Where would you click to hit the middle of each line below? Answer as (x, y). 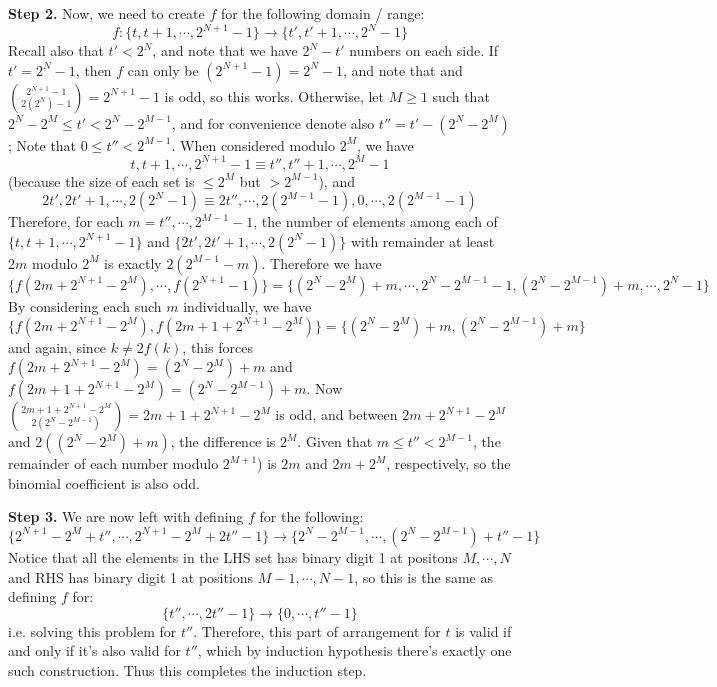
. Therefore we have (321, 262)
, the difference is (223, 441)
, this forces (217, 346)
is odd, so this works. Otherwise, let (274, 95)
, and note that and (402, 69)
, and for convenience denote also (273, 122)
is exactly (133, 262)
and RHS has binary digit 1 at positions (131, 576)
